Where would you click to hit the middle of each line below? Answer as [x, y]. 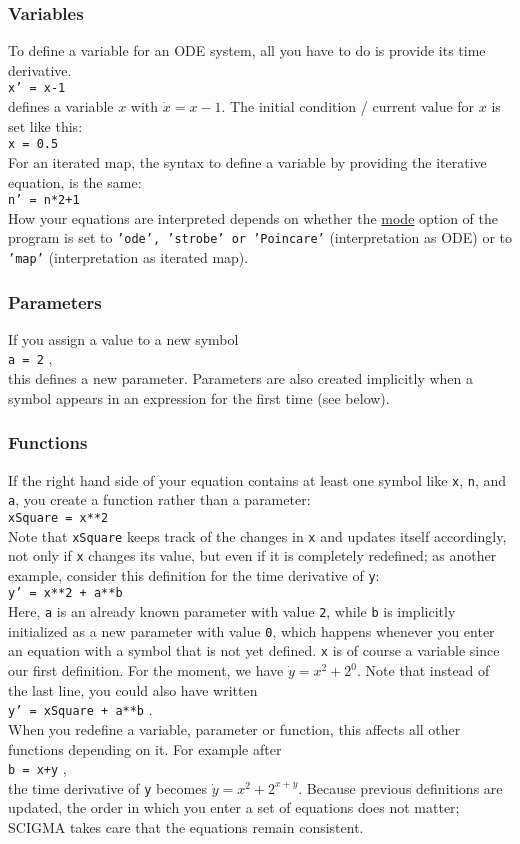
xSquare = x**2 [58, 517]
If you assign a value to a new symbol [123, 338]
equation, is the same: [75, 181]
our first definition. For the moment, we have [146, 670]
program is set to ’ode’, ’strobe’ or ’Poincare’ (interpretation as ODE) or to [260, 237]
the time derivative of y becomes [107, 787]
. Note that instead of [423, 670]
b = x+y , [37, 768]
